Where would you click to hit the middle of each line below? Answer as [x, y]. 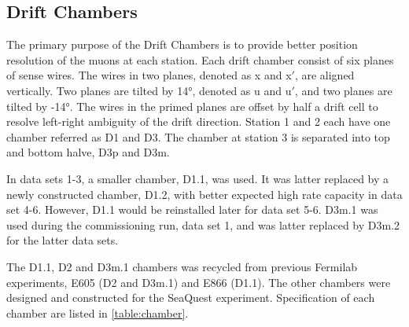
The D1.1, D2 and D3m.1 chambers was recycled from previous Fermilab [182, 266]
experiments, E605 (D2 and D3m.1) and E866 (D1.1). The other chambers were [199, 282]
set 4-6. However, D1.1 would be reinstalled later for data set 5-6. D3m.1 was [192, 209]
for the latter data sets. [63, 240]
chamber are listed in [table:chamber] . [98, 312]
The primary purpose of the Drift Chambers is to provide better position [182, 44]
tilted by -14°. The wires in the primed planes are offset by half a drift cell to [192, 106]
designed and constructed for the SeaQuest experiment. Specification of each [191, 298]
